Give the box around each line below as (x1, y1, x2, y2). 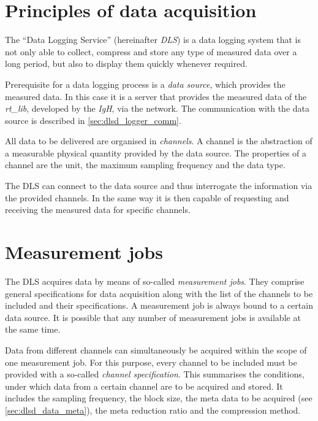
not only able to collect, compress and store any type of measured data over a (5, 45, 297, 58)
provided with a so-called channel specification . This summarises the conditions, (5, 368, 305, 380)
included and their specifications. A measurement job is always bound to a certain (5, 299, 313, 312)
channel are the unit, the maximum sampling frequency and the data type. (5, 158, 286, 171)
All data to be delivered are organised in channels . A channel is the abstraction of (5, 134, 312, 147)
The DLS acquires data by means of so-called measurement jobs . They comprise (5, 274, 305, 287)
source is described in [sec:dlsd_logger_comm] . (5, 114, 181, 126)
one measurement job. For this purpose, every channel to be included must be (5, 355, 297, 368)
